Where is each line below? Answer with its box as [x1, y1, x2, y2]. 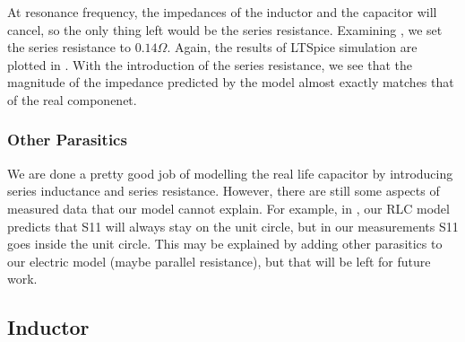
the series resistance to [7, 38, 132, 57]
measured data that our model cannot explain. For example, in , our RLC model [7, 198, 450, 217]
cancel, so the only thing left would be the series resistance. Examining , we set [7, 20, 443, 39]
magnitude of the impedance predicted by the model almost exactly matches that [7, 73, 454, 92]
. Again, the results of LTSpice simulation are [167, 38, 418, 57]
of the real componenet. [7, 90, 137, 109]
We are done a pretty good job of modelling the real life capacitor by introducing [7, 163, 453, 182]
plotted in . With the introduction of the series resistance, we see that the [7, 55, 412, 74]
